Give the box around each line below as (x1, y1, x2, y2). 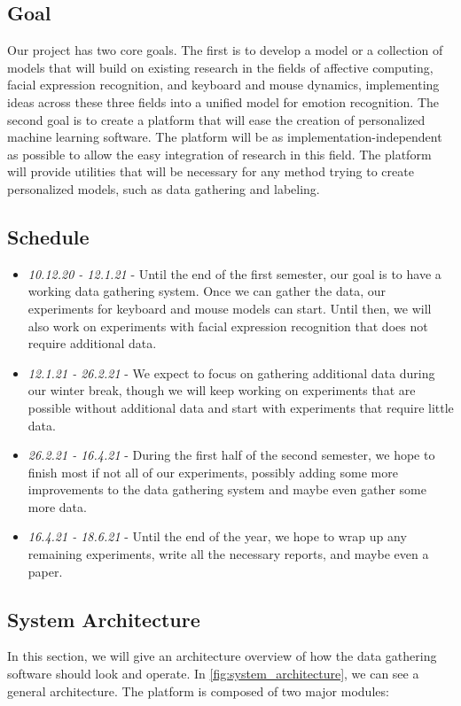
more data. (27, 497, 87, 516)
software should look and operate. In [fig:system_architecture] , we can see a (7, 664, 419, 683)
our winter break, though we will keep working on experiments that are (27, 381, 416, 400)
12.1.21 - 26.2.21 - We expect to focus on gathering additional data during (27, 363, 435, 382)
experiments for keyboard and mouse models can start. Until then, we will (27, 299, 432, 317)
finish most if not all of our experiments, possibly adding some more (27, 462, 398, 481)
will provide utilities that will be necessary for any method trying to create (7, 162, 414, 181)
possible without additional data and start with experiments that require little (27, 398, 454, 416)
